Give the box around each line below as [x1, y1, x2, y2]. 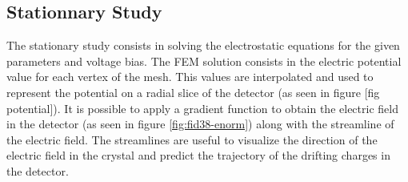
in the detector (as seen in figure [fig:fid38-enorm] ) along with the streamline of [6, 115, 394, 132]
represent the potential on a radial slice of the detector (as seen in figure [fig [6, 83, 380, 100]
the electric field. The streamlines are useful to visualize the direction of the [6, 131, 378, 148]
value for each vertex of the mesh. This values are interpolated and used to [6, 68, 374, 85]
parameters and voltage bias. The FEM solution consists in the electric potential [6, 52, 402, 69]
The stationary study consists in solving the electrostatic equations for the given [6, 37, 400, 54]
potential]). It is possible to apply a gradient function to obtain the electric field [6, 99, 398, 116]
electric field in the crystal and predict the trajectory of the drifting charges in [6, 147, 390, 164]
